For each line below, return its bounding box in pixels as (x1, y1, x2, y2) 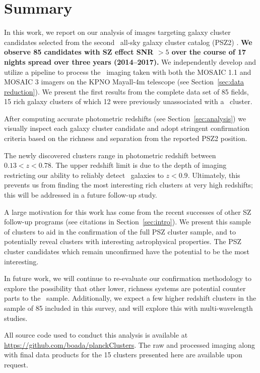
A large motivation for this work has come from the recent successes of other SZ (4, 206, 251, 217)
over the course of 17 (171, 46, 246, 57)
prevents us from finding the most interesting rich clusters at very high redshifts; (4, 179, 253, 190)
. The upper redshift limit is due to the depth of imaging (51, 160, 227, 170)
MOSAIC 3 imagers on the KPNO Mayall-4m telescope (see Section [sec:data (4, 76, 244, 87)
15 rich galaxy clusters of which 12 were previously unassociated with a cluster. (4, 96, 252, 107)
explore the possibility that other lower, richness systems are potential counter (4, 283, 246, 293)
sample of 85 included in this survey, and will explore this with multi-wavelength (4, 302, 253, 313)
